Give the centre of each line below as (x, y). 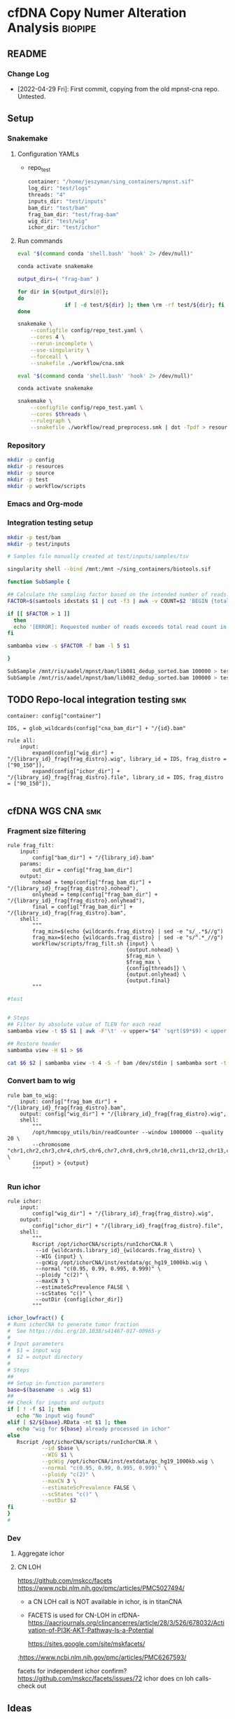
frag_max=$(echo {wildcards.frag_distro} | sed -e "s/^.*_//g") (128, 938)
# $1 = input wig (34, 1350)
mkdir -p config (31, 460)
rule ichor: (24, 1201)
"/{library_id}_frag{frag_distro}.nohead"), (73, 889)
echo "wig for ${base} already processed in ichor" (93, 1429)
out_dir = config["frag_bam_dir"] (83, 870)
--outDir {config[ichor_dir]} (79, 1299)
